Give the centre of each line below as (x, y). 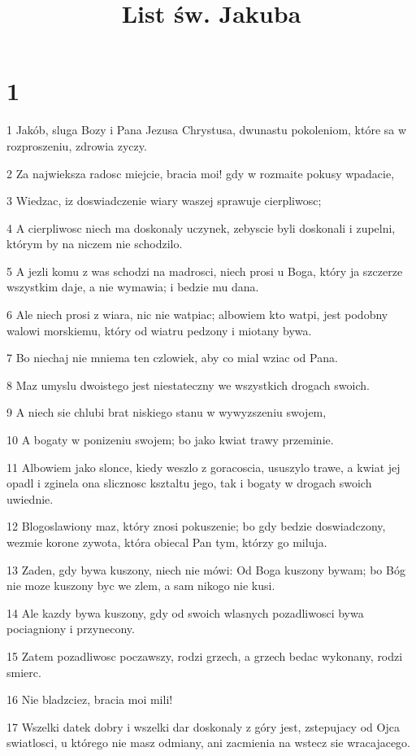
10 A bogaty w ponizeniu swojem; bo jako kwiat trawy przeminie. (170, 440)
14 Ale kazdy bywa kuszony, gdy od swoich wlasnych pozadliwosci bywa (185, 612)
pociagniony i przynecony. (71, 629)
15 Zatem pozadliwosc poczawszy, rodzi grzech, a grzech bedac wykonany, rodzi (205, 655)
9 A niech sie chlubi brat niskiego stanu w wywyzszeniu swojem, (167, 412)
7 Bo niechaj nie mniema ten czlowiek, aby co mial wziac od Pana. (172, 358)
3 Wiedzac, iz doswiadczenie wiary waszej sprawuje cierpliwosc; (164, 201)
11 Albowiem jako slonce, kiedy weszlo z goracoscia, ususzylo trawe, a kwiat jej (204, 467)
